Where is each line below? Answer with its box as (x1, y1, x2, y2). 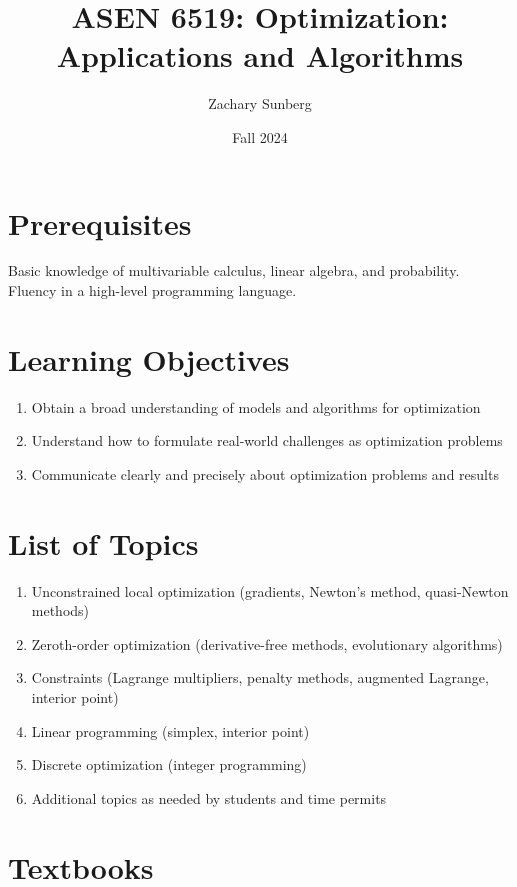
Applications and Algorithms (56, 35, 464, 76)
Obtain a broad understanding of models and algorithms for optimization (31, 396, 481, 417)
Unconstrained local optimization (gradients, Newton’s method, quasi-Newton (31, 580, 509, 601)
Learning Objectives (8, 338, 290, 379)
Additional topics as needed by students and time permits (31, 787, 387, 808)
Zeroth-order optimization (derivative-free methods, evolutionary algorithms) (31, 633, 503, 654)
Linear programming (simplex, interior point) (31, 720, 310, 741)
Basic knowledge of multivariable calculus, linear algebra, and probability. (8, 260, 460, 281)
